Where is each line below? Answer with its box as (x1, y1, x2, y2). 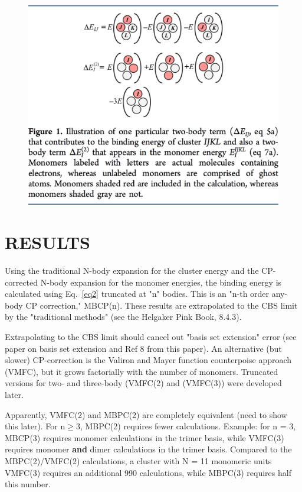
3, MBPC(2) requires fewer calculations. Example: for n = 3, (75, 420, 296, 432)
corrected (5, 276, 38, 288)
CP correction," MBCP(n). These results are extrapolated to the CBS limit (25, 299, 298, 311)
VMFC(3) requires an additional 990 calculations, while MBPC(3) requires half (5, 466, 291, 478)
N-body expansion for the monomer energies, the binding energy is (40, 276, 282, 288)
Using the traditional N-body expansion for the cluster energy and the (5, 264, 259, 276)
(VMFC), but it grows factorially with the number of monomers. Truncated (5, 365, 278, 377)
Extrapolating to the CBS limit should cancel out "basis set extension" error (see (5, 330, 297, 342)
